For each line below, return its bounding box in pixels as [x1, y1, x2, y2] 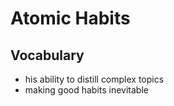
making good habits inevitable [24, 84, 149, 96]
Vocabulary [10, 47, 85, 64]
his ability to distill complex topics [24, 73, 165, 85]
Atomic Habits [10, 7, 131, 30]
